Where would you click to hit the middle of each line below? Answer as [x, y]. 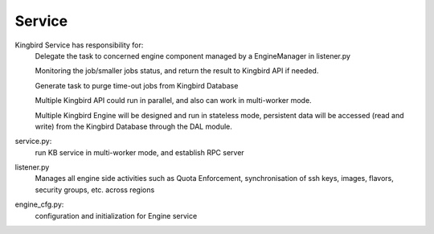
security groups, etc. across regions [95, 190]
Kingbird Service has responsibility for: [79, 45]
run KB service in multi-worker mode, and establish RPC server [139, 152]
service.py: [33, 142]
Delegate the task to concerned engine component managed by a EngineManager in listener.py [193, 55]
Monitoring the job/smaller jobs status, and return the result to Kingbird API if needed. [177, 71]
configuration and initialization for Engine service [116, 216]
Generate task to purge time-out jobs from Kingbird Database [137, 85]
